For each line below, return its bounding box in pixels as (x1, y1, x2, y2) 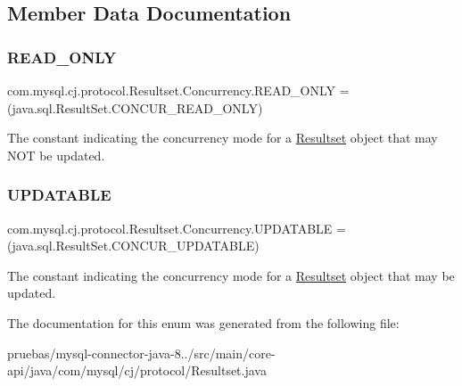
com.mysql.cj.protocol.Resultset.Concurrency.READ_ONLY (7, 81, 336, 99)
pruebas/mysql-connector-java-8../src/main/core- (7, 343, 276, 362)
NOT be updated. (7, 145, 105, 164)
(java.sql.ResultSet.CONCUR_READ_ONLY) (7, 98, 263, 117)
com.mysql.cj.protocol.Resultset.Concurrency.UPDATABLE (7, 218, 333, 237)
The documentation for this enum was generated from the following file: (7, 313, 400, 332)
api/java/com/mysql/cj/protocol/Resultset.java (7, 361, 267, 380)
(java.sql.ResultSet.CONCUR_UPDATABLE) (7, 236, 260, 255)
